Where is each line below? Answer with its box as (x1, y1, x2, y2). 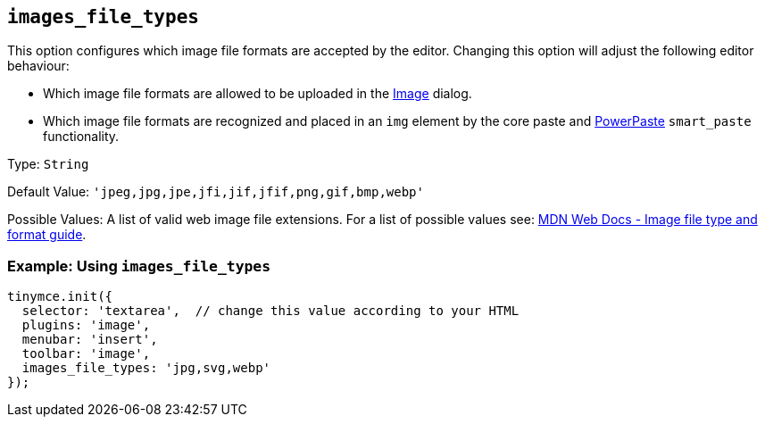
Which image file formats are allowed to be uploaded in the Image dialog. (43, 86, 472, 102)
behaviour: (7, 58, 70, 74)
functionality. (43, 129, 120, 145)
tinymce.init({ (7, 289, 113, 304)
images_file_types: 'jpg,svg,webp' (21, 361, 271, 376)
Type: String (7, 156, 89, 172)
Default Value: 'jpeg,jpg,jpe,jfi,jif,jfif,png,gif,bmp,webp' (7, 184, 424, 200)
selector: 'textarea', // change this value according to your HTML (21, 303, 520, 319)
